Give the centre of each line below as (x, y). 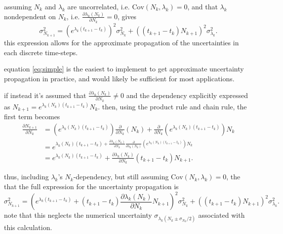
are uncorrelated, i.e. (99, 6)
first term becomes (32, 117)
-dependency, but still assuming (121, 177)
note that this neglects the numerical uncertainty (78, 215)
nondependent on (30, 16)
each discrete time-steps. (41, 52)
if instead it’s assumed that (45, 95)
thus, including (26, 177)
